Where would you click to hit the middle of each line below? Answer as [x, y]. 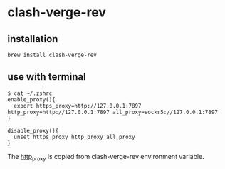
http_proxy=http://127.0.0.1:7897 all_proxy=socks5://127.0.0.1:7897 [113, 112]
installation [33, 39]
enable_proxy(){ [31, 99]
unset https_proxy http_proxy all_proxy [74, 137]
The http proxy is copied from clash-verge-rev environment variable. [106, 157]
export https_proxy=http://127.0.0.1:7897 [78, 106]
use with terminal [47, 77]
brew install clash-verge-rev [52, 55]
